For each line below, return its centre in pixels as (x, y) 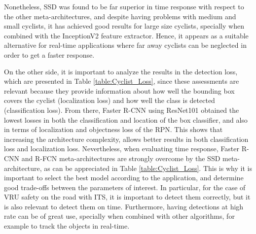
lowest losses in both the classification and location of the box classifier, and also (126, 119)
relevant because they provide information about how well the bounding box (119, 90)
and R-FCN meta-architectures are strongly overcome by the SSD (121, 158)
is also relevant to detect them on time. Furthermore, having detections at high (124, 206)
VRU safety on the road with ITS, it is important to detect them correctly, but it (127, 197)
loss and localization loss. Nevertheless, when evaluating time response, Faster (122, 149)
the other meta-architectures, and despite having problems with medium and (120, 16)
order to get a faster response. (49, 54)
